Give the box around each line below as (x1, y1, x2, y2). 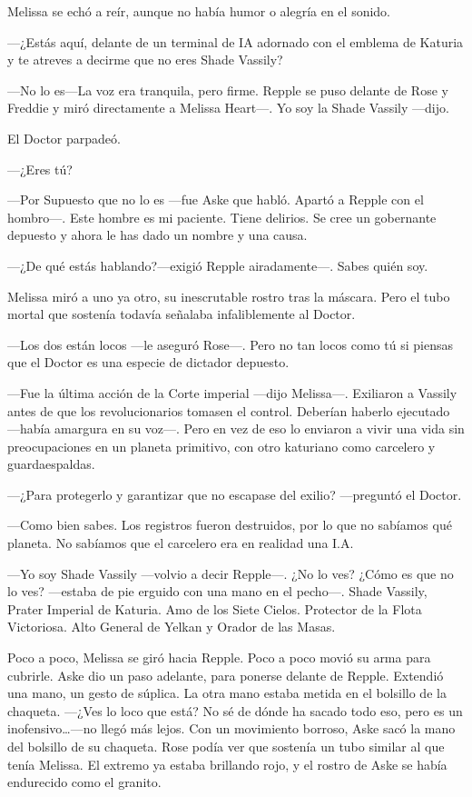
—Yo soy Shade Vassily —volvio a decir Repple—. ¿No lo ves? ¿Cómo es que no (7, 563, 454, 583)
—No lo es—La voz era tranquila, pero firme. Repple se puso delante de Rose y (7, 80, 448, 99)
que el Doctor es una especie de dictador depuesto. (7, 353, 290, 372)
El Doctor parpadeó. (7, 128, 121, 147)
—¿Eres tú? (7, 159, 73, 178)
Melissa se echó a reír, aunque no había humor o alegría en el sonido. (7, 2, 391, 20)
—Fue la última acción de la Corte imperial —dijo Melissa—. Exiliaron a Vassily (7, 383, 457, 402)
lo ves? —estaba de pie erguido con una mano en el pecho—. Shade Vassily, (7, 582, 428, 601)
